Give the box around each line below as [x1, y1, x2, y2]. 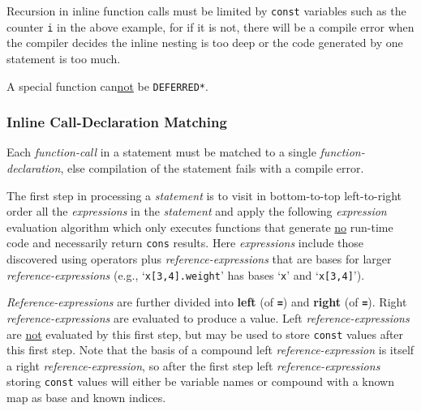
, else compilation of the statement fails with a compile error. [60, 159, 364, 176]
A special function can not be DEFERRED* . [6, 77, 208, 94]
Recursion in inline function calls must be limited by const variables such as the [6, 2, 406, 19]
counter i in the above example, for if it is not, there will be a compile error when [6, 18, 415, 35]
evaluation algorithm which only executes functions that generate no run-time [6, 218, 393, 235]
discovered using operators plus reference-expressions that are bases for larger [6, 250, 392, 267]
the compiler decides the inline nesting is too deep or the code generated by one [6, 34, 403, 51]
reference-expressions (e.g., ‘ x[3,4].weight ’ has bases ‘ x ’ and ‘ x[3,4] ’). [6, 266, 365, 283]
